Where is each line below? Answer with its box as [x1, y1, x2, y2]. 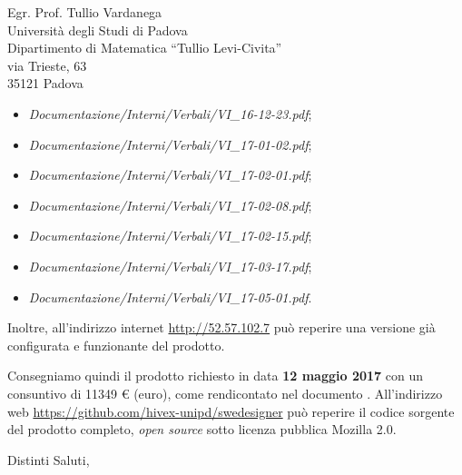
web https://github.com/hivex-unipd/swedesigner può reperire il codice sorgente [7, 401, 455, 421]
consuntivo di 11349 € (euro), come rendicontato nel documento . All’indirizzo [7, 383, 443, 402]
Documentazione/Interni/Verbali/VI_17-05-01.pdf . [28, 287, 312, 306]
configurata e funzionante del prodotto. [7, 335, 225, 354]
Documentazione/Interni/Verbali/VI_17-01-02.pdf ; [28, 134, 312, 153]
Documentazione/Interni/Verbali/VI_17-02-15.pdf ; [28, 226, 312, 245]
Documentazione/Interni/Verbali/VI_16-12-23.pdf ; [28, 104, 312, 123]
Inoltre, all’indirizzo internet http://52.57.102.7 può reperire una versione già [7, 318, 436, 337]
